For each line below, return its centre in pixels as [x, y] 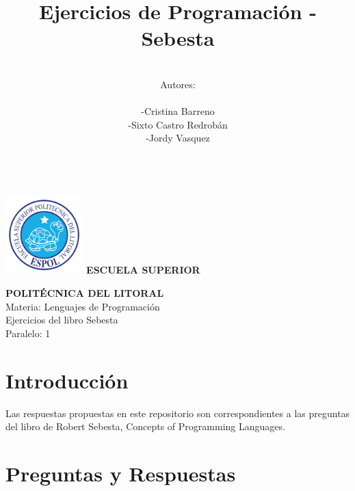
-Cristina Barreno [178, 111]
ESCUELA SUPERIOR [143, 270]
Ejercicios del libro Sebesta [62, 320]
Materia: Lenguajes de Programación [83, 306]
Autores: [178, 84]
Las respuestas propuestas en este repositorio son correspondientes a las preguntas [178, 413]
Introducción [67, 380]
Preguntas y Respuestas [121, 473]
